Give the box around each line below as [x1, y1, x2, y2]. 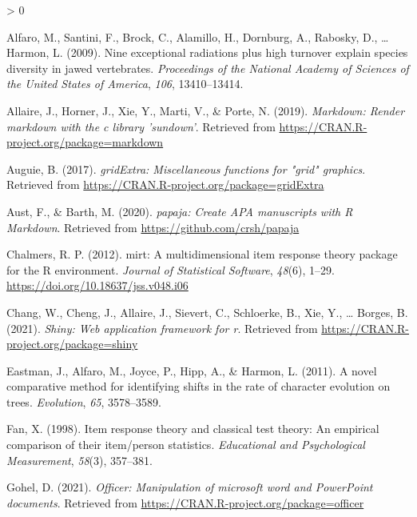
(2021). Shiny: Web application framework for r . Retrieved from [6, 319, 318, 336]
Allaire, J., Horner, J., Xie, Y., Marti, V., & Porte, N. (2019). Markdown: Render [6, 102, 405, 118]
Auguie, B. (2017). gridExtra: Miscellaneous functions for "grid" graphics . [6, 160, 366, 177]
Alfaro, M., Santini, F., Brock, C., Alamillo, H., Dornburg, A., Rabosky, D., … [6, 28, 389, 45]
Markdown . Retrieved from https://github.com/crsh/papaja [6, 218, 300, 235]
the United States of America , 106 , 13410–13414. [6, 75, 244, 92]
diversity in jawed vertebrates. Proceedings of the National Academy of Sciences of [6, 59, 409, 76]
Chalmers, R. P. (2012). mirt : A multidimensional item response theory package [6, 246, 398, 263]
